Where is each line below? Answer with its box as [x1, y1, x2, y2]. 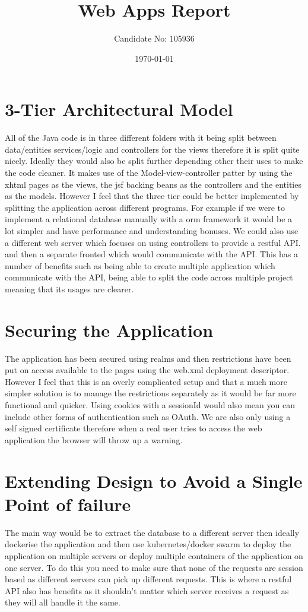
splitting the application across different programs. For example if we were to [5, 201, 285, 213]
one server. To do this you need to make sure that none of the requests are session [5, 561, 303, 573]
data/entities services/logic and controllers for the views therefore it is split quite [5, 143, 300, 155]
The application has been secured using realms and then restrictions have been [5, 352, 291, 364]
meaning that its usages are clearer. [5, 282, 134, 295]
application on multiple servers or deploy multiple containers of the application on [5, 549, 303, 561]
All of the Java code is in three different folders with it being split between [5, 131, 277, 144]
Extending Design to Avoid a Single [5, 468, 303, 493]
